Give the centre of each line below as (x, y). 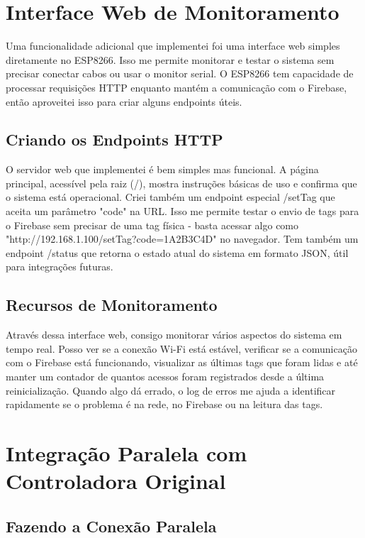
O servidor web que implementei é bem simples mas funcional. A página (162, 169)
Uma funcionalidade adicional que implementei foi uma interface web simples (173, 46)
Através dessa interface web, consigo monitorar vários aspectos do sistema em (174, 335)
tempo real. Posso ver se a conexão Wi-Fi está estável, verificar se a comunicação (181, 348)
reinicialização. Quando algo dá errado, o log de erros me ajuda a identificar (171, 390)
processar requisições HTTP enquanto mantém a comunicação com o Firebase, (176, 87)
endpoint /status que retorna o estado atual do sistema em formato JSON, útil (177, 252)
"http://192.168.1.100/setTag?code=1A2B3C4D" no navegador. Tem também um (182, 239)
